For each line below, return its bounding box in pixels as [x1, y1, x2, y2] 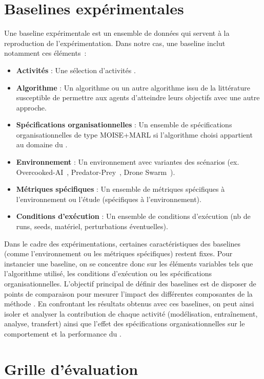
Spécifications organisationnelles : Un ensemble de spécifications [16, 119, 232, 130]
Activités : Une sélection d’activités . [16, 64, 136, 75]
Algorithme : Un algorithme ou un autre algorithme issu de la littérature [16, 82, 251, 93]
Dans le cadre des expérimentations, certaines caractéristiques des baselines [4, 238, 241, 249]
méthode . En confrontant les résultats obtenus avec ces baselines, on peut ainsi [4, 298, 254, 309]
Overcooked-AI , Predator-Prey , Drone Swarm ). [16, 166, 175, 177]
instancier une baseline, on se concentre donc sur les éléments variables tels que [4, 258, 253, 269]
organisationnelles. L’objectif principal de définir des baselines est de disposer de [4, 278, 256, 288]
